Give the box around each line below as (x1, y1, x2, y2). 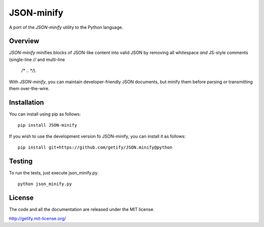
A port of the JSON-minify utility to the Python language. (9, 24, 124, 30)
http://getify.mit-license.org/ (9, 215, 66, 221)
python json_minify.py (18, 181, 72, 187)
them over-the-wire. (9, 86, 50, 92)
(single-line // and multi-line (9, 57, 66, 62)
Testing (9, 157, 33, 165)
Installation (9, 98, 44, 107)
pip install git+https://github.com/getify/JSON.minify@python (18, 145, 173, 151)
